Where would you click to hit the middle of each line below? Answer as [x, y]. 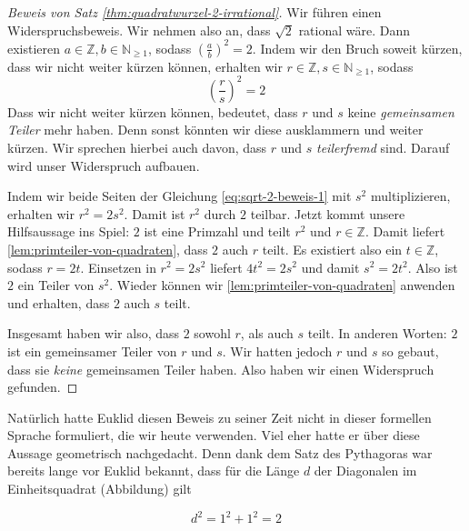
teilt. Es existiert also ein [332, 249]
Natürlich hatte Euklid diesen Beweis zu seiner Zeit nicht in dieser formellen [220, 417]
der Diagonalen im [365, 471]
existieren [34, 48]
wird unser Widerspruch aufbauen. [104, 165]
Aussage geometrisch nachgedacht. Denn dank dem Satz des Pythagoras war [220, 452]
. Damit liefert [405, 231]
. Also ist [433, 267]
